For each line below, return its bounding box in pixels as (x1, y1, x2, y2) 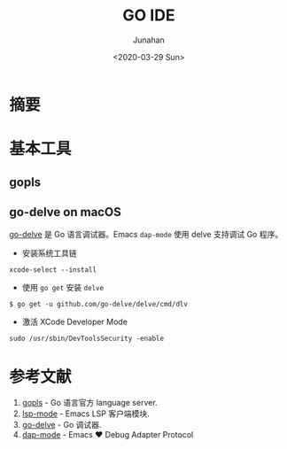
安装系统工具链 (21, 248, 77, 259)
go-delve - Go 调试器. (21, 420, 102, 430)
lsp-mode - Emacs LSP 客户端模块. (21, 408, 150, 419)
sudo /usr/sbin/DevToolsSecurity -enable (9, 334, 165, 344)
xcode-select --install (9, 266, 97, 275)
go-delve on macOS (9, 205, 121, 220)
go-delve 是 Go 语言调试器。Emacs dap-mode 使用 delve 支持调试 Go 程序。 (9, 229, 283, 240)
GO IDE (122, 5, 175, 26)
